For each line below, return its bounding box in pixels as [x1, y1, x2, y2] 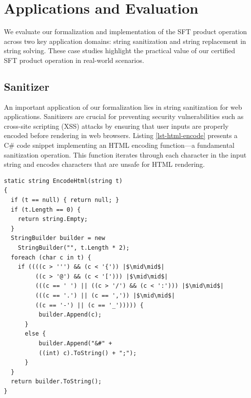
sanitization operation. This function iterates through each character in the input [4, 149, 247, 159]
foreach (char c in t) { [11, 254, 91, 261]
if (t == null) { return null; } [11, 197, 119, 204]
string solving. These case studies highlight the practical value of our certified [4, 45, 235, 56]
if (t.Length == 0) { [11, 206, 81, 213]
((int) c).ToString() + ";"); [39, 349, 137, 357]
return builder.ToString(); [11, 378, 102, 385]
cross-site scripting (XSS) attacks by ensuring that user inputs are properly [4, 120, 229, 131]
